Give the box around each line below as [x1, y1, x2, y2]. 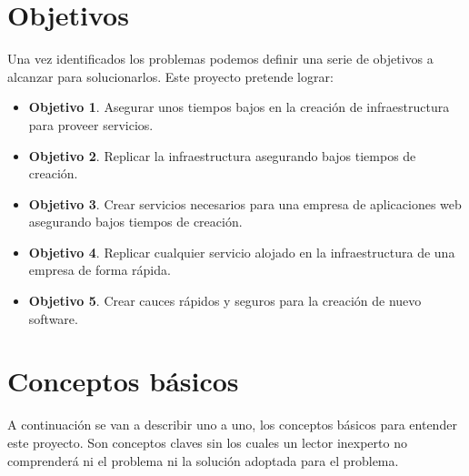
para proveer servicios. [28, 115, 154, 134]
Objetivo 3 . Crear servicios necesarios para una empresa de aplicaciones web [28, 194, 462, 213]
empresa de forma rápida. [28, 260, 171, 279]
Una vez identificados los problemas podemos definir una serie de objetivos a [7, 49, 434, 68]
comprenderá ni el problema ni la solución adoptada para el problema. [7, 451, 399, 470]
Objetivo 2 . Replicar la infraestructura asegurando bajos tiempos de [28, 146, 416, 165]
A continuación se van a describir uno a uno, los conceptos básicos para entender [7, 415, 457, 434]
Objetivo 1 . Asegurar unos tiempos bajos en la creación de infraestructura [28, 97, 450, 116]
